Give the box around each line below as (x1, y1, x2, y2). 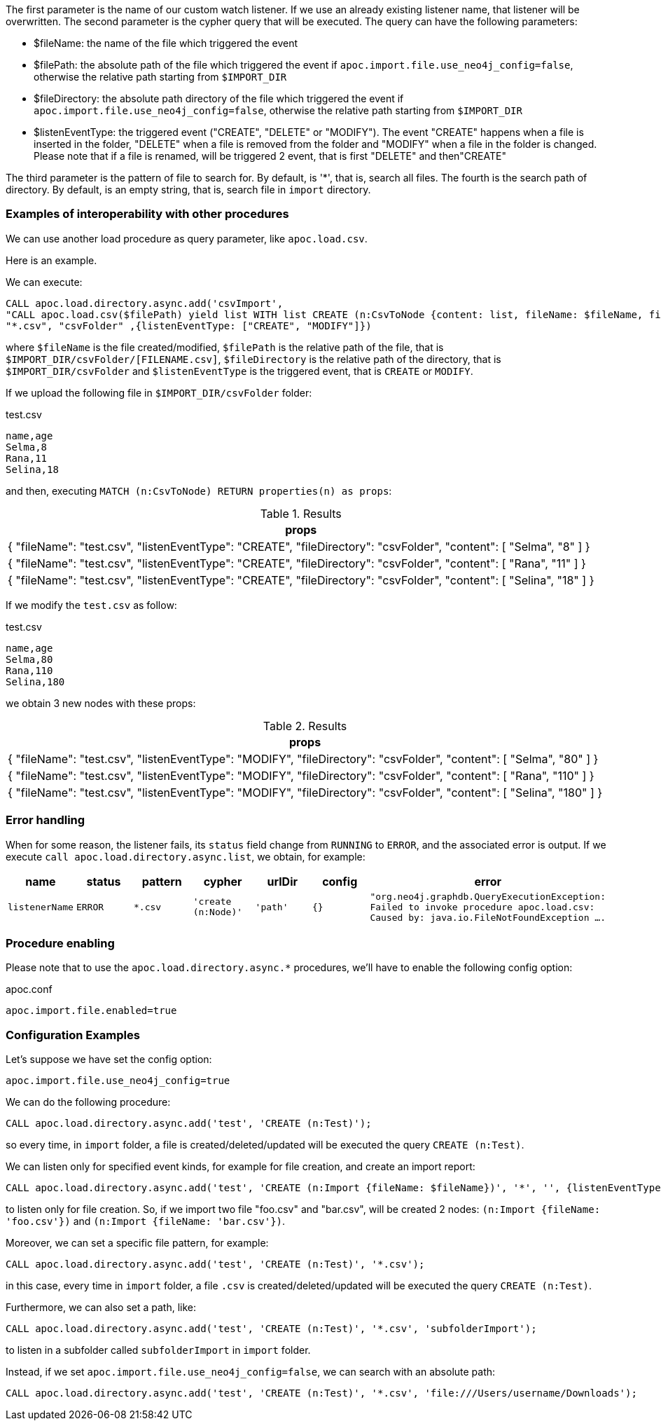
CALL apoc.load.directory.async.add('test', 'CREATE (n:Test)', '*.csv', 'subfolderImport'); (6, 1323, 537, 1334)
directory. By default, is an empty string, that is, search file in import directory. (6, 184, 371, 196)
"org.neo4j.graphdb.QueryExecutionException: (370, 891, 606, 902)
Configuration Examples (6, 1027, 140, 1042)
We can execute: (6, 275, 83, 288)
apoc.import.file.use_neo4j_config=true (6, 1075, 230, 1086)
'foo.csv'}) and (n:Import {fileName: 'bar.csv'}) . (6, 1215, 286, 1227)
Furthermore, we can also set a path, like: (6, 1301, 196, 1313)
